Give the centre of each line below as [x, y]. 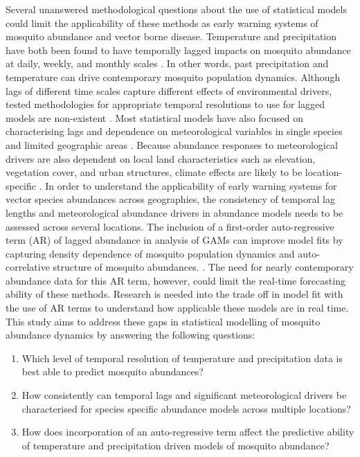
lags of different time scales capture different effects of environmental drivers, [169, 90]
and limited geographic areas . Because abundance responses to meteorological [172, 144]
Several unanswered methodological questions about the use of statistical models [176, 9]
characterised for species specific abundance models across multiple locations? [186, 408]
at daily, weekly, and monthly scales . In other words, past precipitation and [167, 63]
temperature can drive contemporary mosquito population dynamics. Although [173, 77]
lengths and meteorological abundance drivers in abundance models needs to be [174, 212]
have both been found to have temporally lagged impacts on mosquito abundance [178, 50]
